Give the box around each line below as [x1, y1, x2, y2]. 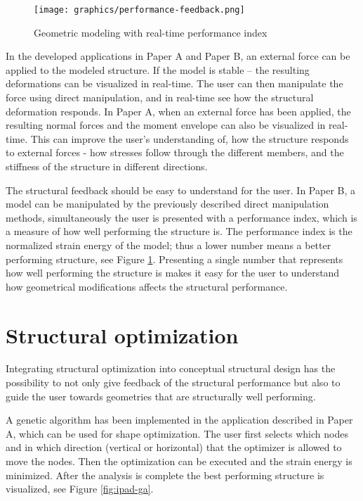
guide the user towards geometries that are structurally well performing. [6, 388, 316, 403]
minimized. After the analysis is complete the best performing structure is [6, 467, 324, 482]
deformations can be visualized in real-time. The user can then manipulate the [6, 76, 343, 91]
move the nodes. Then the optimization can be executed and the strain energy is [6, 454, 352, 469]
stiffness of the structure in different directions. [6, 159, 208, 173]
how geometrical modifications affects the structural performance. [6, 279, 288, 293]
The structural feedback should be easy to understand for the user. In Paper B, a [6, 182, 356, 197]
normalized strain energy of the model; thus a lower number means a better [6, 237, 331, 252]
